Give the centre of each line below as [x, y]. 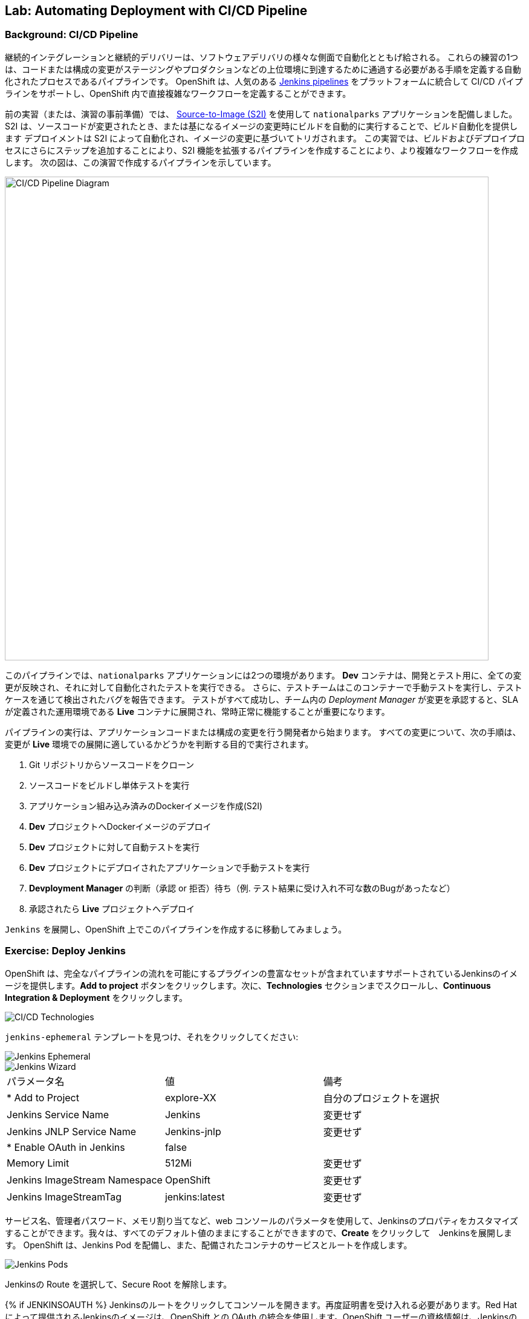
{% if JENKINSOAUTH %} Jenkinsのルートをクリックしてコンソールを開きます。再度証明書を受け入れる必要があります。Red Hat [261, 1304]
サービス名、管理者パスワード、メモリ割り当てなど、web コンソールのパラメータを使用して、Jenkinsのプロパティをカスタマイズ [261, 1220]
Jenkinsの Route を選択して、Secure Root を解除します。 [118, 1284]
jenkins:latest [195, 1197]
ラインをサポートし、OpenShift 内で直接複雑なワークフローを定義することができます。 [178, 93]
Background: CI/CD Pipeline [72, 35]
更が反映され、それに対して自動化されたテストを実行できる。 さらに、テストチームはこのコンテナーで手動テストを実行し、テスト [264, 687]
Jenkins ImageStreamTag [64, 1197]
